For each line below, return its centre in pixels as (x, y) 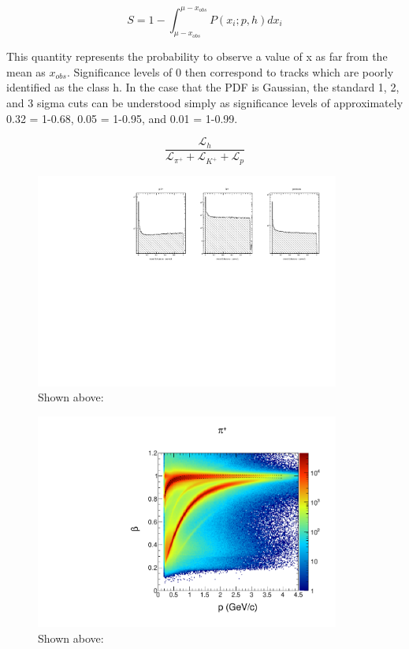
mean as (26, 71)
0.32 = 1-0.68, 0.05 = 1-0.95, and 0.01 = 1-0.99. (122, 118)
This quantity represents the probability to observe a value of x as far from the (197, 56)
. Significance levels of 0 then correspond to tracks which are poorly (230, 71)
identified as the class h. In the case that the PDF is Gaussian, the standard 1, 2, (203, 87)
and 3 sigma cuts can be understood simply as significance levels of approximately (205, 103)
